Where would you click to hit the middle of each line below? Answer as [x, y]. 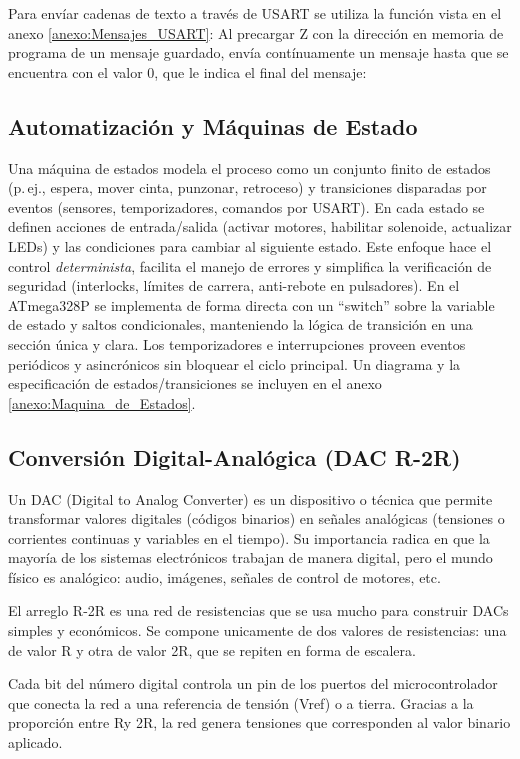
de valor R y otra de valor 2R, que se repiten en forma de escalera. [212, 649]
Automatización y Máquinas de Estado [213, 125]
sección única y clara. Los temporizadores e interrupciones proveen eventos [237, 343]
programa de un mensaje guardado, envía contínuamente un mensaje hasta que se [258, 52]
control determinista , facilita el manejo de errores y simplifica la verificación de [250, 265]
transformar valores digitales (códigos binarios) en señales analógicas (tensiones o [256, 518]
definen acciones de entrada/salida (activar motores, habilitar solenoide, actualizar [260, 226]
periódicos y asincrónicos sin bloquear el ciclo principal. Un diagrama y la [234, 363]
